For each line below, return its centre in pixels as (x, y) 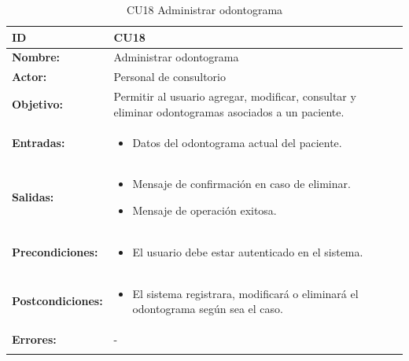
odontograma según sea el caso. (208, 309)
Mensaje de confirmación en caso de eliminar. (241, 184)
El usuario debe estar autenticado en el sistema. (248, 251)
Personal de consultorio (169, 77)
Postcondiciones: (57, 301)
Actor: (29, 77)
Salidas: (33, 197)
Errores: (34, 339)
